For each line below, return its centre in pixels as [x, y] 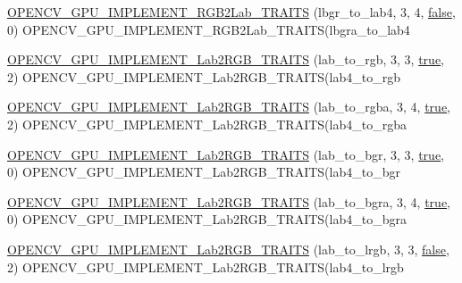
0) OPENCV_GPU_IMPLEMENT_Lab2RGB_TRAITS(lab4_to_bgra [207, 219]
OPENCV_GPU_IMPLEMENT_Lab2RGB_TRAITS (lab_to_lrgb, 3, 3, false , [228, 249]
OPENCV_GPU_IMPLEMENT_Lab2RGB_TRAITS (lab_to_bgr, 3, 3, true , [226, 154]
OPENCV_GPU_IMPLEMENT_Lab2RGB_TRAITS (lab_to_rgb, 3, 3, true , [226, 59]
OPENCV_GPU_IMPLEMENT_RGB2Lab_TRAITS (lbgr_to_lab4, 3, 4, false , [231, 12]
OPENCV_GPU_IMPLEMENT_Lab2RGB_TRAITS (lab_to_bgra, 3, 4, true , [229, 201]
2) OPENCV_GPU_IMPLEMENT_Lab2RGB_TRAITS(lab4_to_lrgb [206, 266]
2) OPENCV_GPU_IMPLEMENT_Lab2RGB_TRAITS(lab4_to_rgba [207, 124]
